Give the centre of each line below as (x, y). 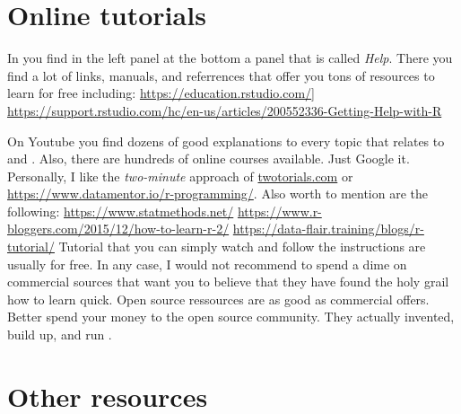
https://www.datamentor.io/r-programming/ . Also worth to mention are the (218, 194)
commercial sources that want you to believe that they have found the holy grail (228, 282)
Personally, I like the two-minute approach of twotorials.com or (180, 176)
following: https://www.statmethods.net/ (121, 211)
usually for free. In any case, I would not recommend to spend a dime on (207, 264)
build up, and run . (60, 335)
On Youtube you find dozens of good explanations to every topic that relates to (226, 141)
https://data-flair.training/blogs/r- (328, 229)
